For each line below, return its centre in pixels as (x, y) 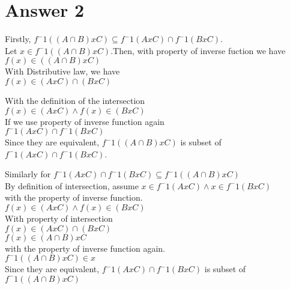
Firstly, (18, 39)
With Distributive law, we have (62, 71)
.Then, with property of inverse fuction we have (198, 50)
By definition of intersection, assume (72, 185)
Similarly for (28, 174)
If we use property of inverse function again (85, 121)
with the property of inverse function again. (85, 248)
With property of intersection (59, 218)
